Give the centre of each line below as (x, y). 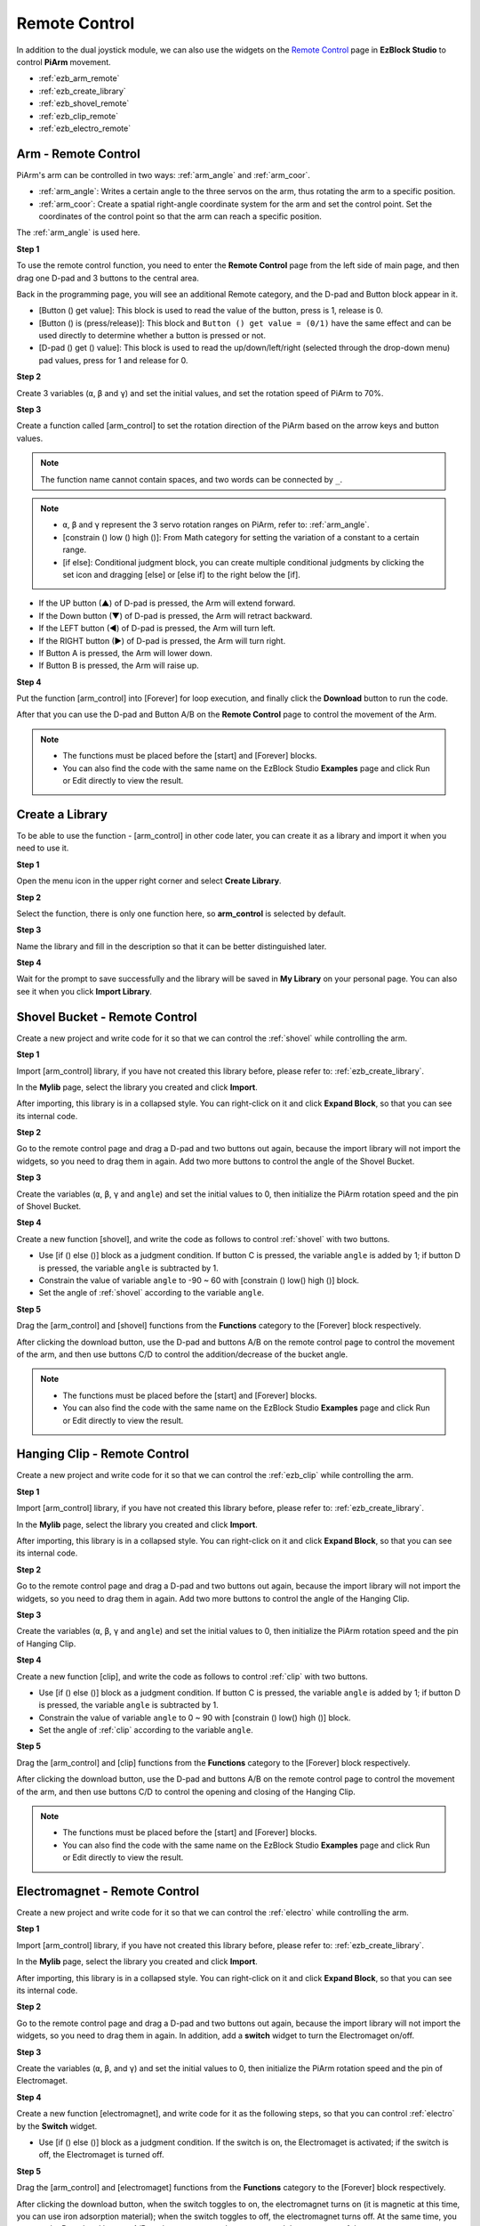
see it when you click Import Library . (84, 991)
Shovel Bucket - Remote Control (107, 1016)
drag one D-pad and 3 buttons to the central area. (108, 278)
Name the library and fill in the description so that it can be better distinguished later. (172, 946)
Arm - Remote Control (79, 154)
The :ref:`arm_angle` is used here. (78, 232)
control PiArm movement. (64, 61)
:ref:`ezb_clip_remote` (79, 116)
